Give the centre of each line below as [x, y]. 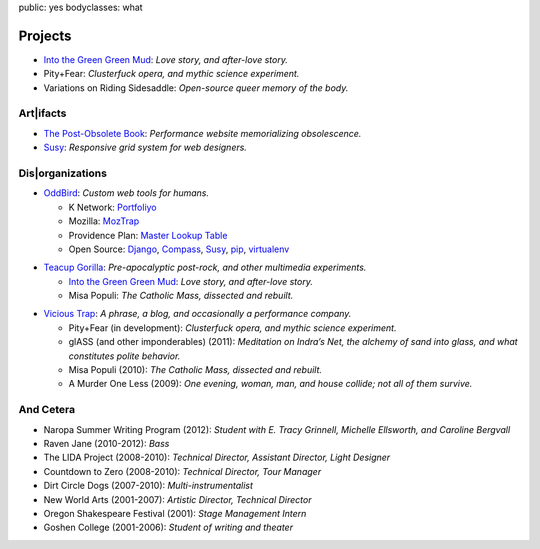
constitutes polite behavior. [124, 356]
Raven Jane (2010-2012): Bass [106, 443]
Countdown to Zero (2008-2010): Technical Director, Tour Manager [182, 471]
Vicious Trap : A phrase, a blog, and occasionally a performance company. [197, 314]
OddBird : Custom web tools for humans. [126, 193]
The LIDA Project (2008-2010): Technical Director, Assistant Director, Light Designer [217, 457]
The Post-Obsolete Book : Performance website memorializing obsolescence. [202, 133]
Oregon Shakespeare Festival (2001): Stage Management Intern [175, 513]
